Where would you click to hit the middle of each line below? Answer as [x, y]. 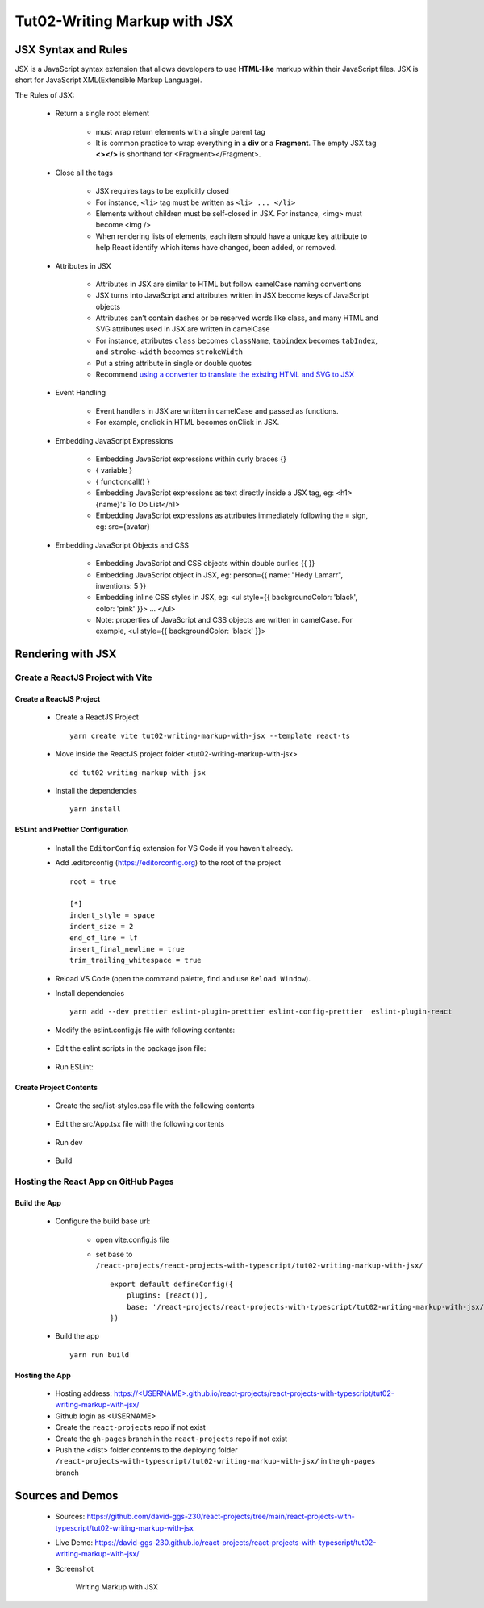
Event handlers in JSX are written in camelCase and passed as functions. [217, 410]
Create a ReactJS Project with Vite [83, 677]
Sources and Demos [67, 1496]
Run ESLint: [75, 1066]
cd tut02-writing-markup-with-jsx [138, 773]
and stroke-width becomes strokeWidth [169, 352]
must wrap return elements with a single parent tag [180, 131]
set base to [114, 1254]
